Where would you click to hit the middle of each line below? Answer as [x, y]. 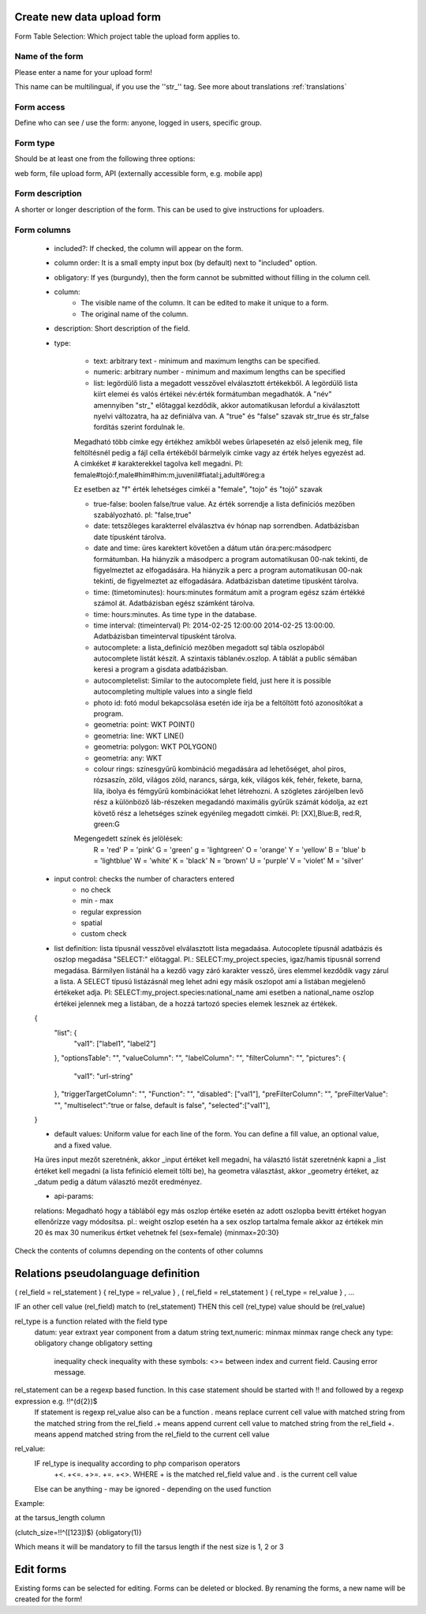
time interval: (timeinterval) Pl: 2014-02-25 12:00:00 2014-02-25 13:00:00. [214, 625]
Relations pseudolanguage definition [107, 1273]
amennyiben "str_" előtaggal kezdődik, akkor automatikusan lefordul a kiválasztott [227, 405]
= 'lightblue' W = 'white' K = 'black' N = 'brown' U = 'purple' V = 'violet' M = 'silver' [229, 861]
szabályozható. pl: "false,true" [143, 515]
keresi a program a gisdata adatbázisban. [161, 669]
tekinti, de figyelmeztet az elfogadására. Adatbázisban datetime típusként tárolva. [226, 581]
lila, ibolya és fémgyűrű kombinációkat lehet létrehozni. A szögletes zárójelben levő [229, 791]
